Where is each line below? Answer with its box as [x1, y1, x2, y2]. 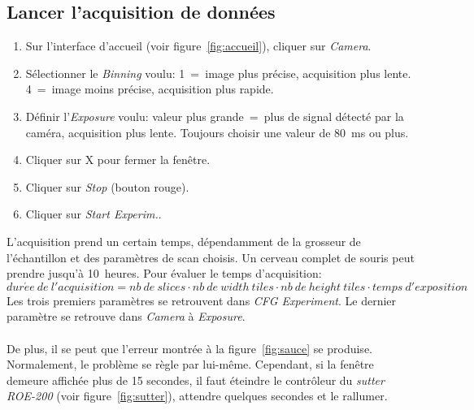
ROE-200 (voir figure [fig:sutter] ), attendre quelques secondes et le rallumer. [7, 387, 388, 404]
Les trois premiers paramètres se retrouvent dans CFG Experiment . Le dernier [7, 291, 397, 309]
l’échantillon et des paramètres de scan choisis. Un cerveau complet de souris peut [7, 248, 415, 265]
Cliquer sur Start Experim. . [25, 205, 162, 222]
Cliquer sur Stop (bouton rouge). [25, 178, 189, 195]
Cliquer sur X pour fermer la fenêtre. [25, 151, 211, 168]
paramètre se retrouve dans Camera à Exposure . [7, 308, 246, 325]
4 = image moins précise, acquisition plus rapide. [25, 80, 274, 97]
